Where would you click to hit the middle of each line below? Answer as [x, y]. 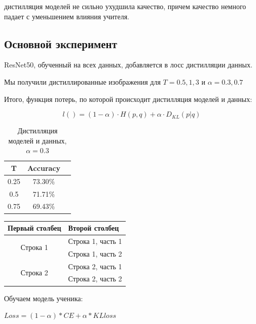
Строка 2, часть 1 [95, 266]
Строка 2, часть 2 [95, 279]
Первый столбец [34, 228]
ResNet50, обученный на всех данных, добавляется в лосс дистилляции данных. [128, 65]
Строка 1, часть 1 [95, 241]
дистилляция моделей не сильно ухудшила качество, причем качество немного [125, 6]
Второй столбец [94, 228]
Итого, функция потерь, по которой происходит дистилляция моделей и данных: [128, 99]
